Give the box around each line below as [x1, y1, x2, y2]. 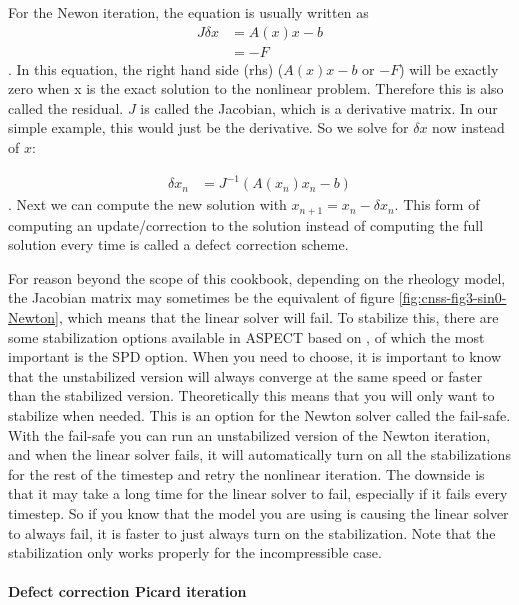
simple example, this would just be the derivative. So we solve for [8, 117, 409, 138]
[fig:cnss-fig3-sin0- [398, 287, 507, 308]
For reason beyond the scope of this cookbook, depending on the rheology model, [8, 267, 506, 288]
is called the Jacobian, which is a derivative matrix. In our [140, 97, 498, 118]
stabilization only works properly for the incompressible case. [8, 542, 382, 563]
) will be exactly [399, 58, 499, 79]
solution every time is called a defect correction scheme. [8, 234, 349, 255]
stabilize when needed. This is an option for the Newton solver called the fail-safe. [8, 404, 511, 425]
